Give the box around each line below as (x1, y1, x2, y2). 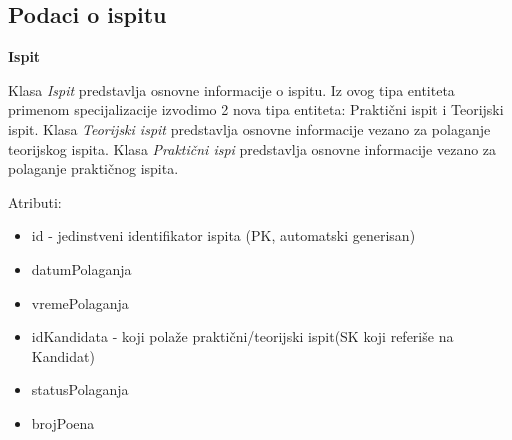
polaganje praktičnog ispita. (8, 158, 179, 179)
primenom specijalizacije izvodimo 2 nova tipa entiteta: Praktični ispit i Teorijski (8, 99, 504, 120)
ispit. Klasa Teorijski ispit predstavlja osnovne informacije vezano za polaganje (8, 118, 491, 139)
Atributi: (8, 191, 62, 212)
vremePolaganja (31, 292, 129, 313)
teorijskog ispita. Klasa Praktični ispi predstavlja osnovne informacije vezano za (8, 138, 497, 159)
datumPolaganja (31, 258, 132, 279)
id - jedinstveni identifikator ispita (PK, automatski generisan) (31, 225, 416, 246)
